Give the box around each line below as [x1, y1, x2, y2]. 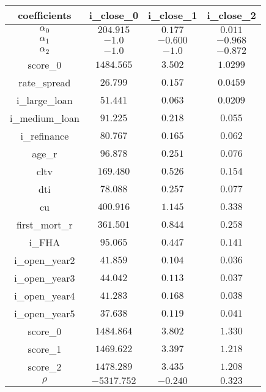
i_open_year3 [14, 271, 75, 285]
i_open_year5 [14, 306, 75, 320]
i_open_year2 [14, 253, 75, 267]
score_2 [28, 360, 62, 374]
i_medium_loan [10, 111, 79, 125]
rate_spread [18, 75, 71, 89]
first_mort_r [17, 217, 73, 232]
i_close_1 [148, 8, 198, 22]
